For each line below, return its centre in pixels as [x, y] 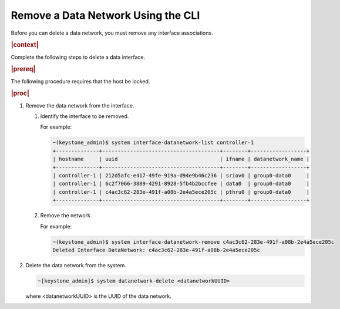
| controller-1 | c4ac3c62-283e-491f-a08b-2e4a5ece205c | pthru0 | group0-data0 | [181, 192]
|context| [25, 45]
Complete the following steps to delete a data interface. [78, 57]
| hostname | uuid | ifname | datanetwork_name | [181, 159]
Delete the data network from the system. [76, 265]
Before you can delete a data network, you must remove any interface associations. [112, 33]
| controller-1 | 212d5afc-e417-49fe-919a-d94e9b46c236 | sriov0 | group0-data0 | [181, 176]
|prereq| [23, 69]
